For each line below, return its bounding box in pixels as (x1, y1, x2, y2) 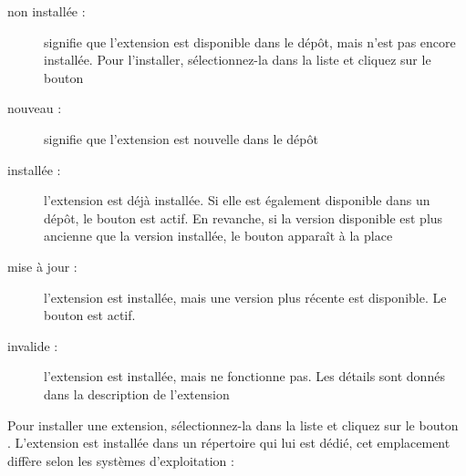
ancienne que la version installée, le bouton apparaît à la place (44, 226, 393, 245)
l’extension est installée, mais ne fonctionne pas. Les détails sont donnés (44, 367, 445, 386)
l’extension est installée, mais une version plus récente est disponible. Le (44, 287, 447, 306)
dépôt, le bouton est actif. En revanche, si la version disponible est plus (44, 208, 443, 227)
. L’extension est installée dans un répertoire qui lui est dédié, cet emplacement (7, 433, 450, 452)
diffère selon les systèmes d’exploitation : (7, 450, 234, 470)
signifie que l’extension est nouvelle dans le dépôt (44, 129, 318, 148)
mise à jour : (7, 256, 78, 275)
